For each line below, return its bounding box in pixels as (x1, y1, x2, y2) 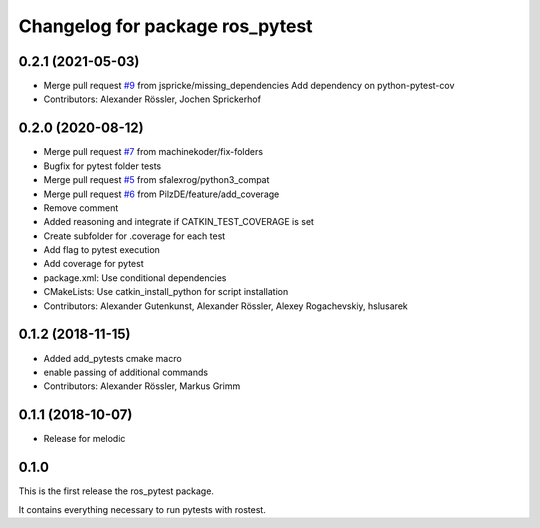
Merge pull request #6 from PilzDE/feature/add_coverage (43, 188, 280, 200)
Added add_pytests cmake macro (43, 352, 182, 364)
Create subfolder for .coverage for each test (43, 230, 226, 242)
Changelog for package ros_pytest (18, 15, 314, 37)
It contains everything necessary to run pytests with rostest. (18, 503, 267, 515)
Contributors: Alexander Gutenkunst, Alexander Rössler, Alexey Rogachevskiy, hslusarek (43, 300, 409, 312)
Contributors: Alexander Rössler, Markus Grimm (43, 380, 241, 392)
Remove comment (43, 201, 119, 214)
